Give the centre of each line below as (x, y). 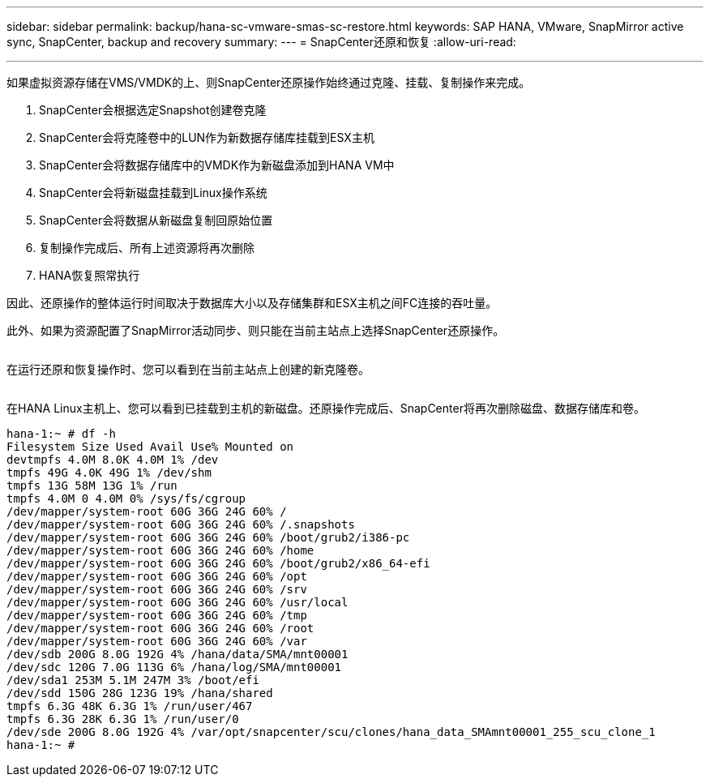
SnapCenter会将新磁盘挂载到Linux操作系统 (153, 193)
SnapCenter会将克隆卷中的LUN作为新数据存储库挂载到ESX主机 (207, 137)
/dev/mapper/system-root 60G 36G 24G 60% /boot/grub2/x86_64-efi (218, 563)
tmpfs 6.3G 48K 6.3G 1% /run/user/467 (130, 706)
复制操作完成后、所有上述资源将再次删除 (147, 248)
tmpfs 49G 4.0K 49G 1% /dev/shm (109, 473)
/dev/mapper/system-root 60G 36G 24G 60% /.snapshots (181, 524)
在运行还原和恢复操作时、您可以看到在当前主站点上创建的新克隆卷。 (188, 369)
